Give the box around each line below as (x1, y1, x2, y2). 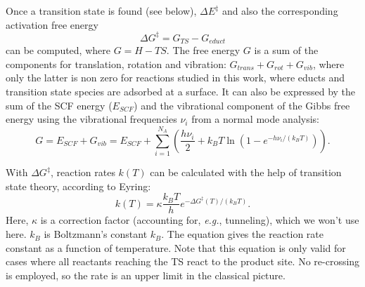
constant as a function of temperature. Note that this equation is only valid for (6, 240, 346, 255)
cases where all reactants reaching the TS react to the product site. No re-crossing (6, 254, 360, 269)
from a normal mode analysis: (191, 112, 320, 126)
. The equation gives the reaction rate (161, 227, 324, 241)
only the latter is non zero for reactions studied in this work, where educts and (6, 70, 345, 85)
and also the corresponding (222, 4, 338, 18)
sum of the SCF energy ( (6, 98, 113, 112)
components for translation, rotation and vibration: (6, 56, 226, 71)
